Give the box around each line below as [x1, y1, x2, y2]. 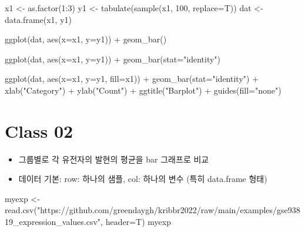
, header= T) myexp [100, 216, 171, 228]
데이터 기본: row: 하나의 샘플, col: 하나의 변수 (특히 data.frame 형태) [18, 173, 267, 185]
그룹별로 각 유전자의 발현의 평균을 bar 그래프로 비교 [18, 153, 209, 165]
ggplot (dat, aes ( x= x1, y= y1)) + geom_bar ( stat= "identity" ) [5, 52, 221, 65]
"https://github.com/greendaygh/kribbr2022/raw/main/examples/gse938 [36, 204, 300, 216]
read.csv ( [5, 204, 37, 216]
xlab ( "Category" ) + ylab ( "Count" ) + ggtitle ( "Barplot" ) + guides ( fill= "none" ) [5, 84, 281, 96]
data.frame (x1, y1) [5, 13, 72, 25]
